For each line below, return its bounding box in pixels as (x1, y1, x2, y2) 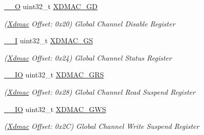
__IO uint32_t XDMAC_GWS (4, 103, 106, 114)
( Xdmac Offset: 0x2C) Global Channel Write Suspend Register (4, 121, 199, 131)
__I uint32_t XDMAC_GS (4, 35, 93, 46)
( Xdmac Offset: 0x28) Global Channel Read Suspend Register (4, 86, 195, 97)
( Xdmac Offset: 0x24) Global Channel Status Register (4, 52, 172, 63)
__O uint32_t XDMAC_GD (4, 1, 98, 11)
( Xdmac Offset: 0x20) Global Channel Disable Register (4, 18, 175, 29)
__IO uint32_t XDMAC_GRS (4, 69, 104, 80)
